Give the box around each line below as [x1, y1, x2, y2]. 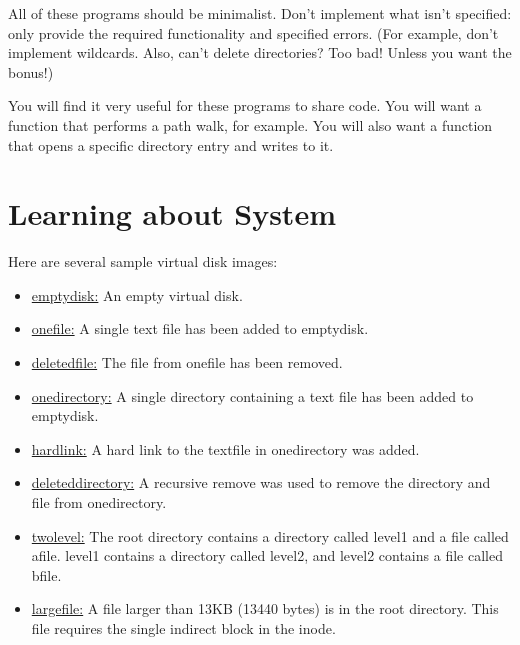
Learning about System [8, 193, 336, 234]
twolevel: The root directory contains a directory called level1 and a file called [31, 525, 509, 546]
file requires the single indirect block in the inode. [31, 618, 336, 638]
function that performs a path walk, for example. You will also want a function [8, 114, 493, 135]
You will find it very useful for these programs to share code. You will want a [8, 95, 482, 116]
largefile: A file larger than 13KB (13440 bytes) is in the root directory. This [31, 598, 499, 619]
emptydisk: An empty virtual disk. [31, 284, 243, 305]
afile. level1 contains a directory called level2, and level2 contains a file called [31, 545, 503, 566]
